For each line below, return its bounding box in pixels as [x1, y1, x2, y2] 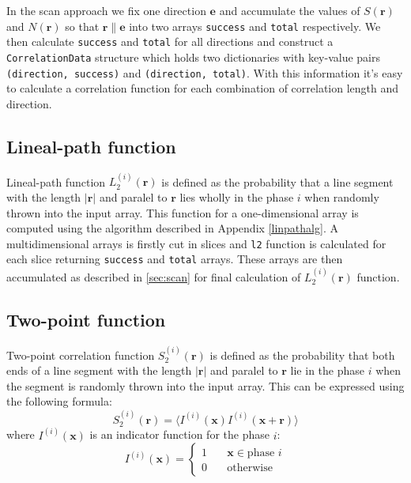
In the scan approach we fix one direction [6, 2, 206, 18]
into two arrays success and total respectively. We [129, 17, 381, 34]
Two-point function [6, 307, 166, 331]
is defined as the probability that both [209, 346, 395, 363]
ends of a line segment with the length [6, 362, 192, 379]
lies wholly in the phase [179, 189, 294, 206]
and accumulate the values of [219, 2, 360, 18]
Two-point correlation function [6, 346, 155, 363]
